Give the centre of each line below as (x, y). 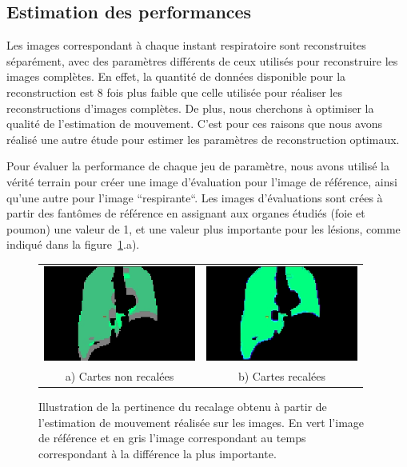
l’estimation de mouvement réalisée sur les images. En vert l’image (202, 422)
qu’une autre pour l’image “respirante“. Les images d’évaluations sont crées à (195, 197)
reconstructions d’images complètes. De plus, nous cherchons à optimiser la (190, 108)
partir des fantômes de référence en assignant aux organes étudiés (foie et (186, 213)
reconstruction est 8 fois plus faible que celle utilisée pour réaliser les (174, 92)
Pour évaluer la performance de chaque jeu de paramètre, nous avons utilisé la (198, 166)
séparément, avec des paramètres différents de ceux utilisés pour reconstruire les (202, 60)
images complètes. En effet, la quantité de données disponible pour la (176, 76)
